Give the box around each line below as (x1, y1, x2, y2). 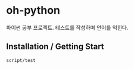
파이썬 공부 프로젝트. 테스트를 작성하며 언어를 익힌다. (6, 24, 129, 31)
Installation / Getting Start (6, 42, 104, 52)
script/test (6, 57, 36, 63)
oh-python (6, 4, 61, 17)
